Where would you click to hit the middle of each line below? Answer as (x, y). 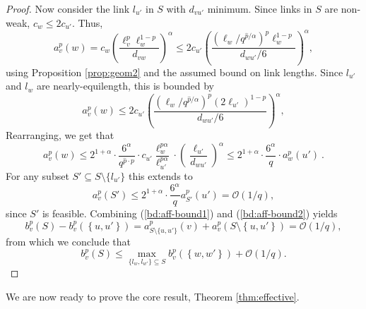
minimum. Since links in (260, 8)
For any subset (37, 176)
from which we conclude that (68, 241)
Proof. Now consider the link (68, 8)
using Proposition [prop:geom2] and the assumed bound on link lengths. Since (175, 72)
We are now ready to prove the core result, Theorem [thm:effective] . (153, 296)
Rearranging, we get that (60, 135)
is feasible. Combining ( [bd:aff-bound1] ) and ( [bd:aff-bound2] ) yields (190, 213)
